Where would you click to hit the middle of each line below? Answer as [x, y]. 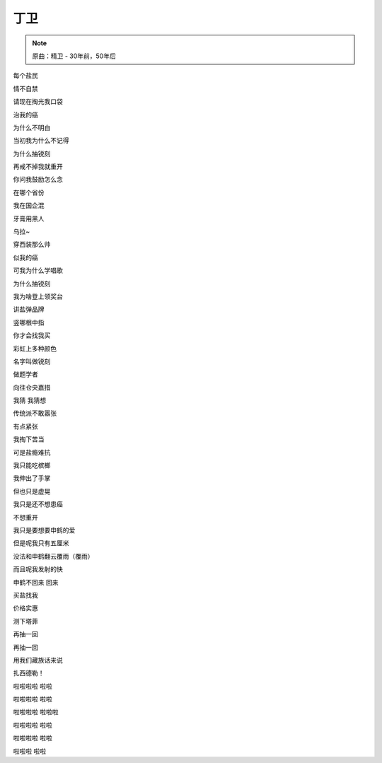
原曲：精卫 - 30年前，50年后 [74, 56]
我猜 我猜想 [29, 400]
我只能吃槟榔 [32, 465]
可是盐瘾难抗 [32, 452]
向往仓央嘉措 [32, 387]
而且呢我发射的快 [38, 569]
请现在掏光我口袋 [38, 102]
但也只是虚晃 [32, 491]
